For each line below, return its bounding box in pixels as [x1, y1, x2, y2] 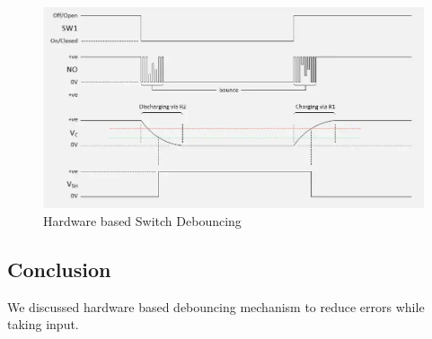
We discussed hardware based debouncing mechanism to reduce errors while [7, 297, 425, 316]
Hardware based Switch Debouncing [43, 211, 242, 230]
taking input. [7, 315, 79, 334]
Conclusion [7, 255, 111, 282]
